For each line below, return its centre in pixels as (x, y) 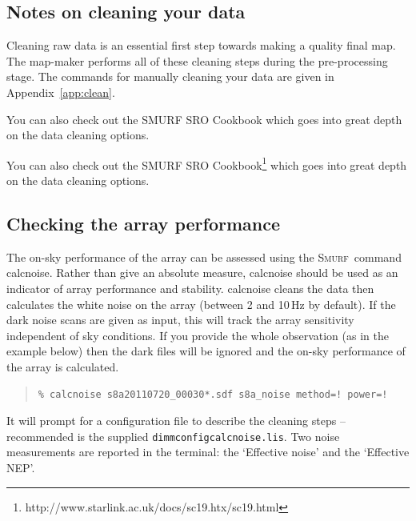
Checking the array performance (143, 223)
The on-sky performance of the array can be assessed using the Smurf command (204, 256)
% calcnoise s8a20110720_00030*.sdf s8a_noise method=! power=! (213, 394)
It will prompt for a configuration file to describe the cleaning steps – (176, 421)
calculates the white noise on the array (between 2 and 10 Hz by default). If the (201, 304)
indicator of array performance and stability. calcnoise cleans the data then (190, 288)
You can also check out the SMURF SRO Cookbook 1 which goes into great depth (207, 163)
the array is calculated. (63, 366)
